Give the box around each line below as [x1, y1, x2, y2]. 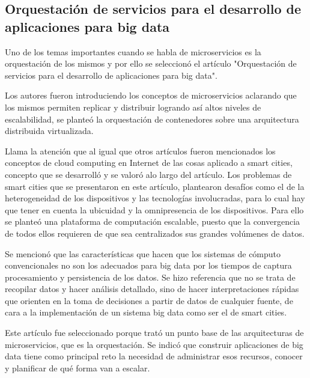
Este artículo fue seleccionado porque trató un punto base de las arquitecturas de [5, 326, 304, 339]
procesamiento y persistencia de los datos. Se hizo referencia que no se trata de [5, 270, 296, 283]
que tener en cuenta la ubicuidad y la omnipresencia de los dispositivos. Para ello [5, 203, 304, 216]
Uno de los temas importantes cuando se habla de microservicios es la [5, 45, 261, 58]
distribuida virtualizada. [5, 124, 94, 137]
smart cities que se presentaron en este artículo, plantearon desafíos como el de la [5, 180, 305, 192]
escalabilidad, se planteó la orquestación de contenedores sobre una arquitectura [5, 112, 299, 125]
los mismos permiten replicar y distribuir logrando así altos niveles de [5, 100, 261, 113]
